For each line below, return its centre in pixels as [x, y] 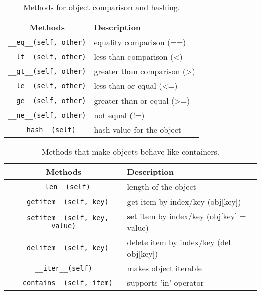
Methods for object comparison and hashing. [102, 7]
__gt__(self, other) [47, 71]
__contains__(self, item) [63, 283]
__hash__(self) [47, 129]
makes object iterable [164, 268]
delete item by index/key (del [179, 242]
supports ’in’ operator [165, 283]
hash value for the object [138, 129]
